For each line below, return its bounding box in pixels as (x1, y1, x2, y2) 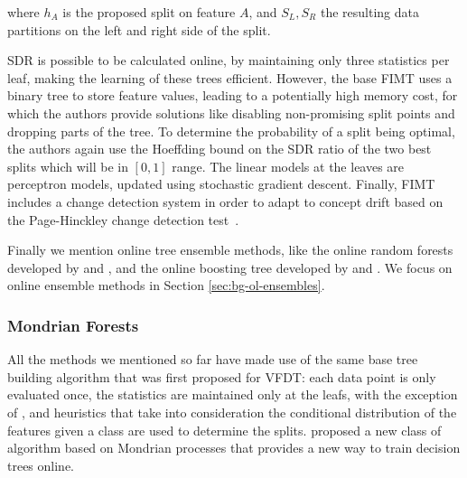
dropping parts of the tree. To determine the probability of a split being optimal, (7, 121, 455, 140)
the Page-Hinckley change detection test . (7, 210, 239, 229)
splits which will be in (7, 156, 128, 175)
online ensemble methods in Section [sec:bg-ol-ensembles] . (7, 276, 325, 295)
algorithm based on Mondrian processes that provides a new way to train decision (7, 438, 461, 457)
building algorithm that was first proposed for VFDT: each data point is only (7, 367, 436, 386)
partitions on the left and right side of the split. (7, 20, 271, 39)
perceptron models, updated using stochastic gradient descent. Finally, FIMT (7, 174, 435, 193)
